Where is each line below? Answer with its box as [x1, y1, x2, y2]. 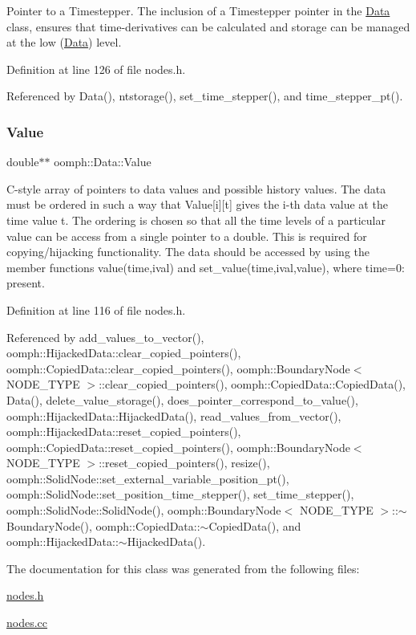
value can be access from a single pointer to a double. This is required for [6, 227, 367, 244]
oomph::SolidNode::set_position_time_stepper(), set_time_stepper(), [6, 486, 354, 503]
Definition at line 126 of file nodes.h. [6, 60, 186, 77]
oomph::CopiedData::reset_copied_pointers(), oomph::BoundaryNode [6, 438, 350, 455]
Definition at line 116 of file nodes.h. [6, 301, 186, 318]
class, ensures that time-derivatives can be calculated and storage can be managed [6, 18, 410, 35]
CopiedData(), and [208, 517, 301, 534]
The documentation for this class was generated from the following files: [6, 560, 360, 576]
